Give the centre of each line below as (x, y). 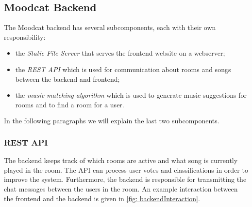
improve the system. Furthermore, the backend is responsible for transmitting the (125, 179)
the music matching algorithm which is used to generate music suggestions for (131, 95)
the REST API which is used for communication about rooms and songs (123, 69)
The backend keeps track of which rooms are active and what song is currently (121, 160)
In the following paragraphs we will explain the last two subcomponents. (112, 121)
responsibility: (25, 37)
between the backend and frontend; (67, 79)
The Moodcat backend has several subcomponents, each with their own (110, 27)
